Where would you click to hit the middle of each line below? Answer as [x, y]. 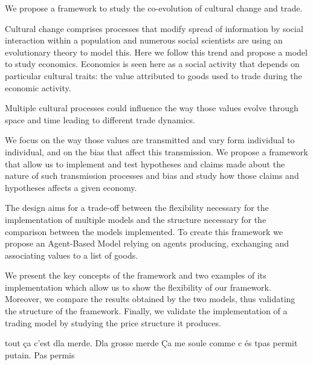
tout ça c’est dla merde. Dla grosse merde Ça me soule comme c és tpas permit [151, 343]
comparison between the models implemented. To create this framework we [144, 231]
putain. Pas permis [40, 354]
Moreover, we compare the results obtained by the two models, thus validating [150, 299]
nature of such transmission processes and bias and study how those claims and [152, 176]
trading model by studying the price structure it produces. [113, 322]
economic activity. [38, 87]
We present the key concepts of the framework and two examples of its [136, 275]
